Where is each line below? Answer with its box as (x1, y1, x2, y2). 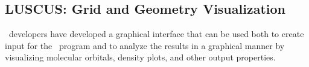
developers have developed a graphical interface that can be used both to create (8, 28, 304, 40)
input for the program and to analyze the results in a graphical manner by (5, 39, 285, 51)
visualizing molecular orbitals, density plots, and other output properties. (5, 51, 276, 63)
